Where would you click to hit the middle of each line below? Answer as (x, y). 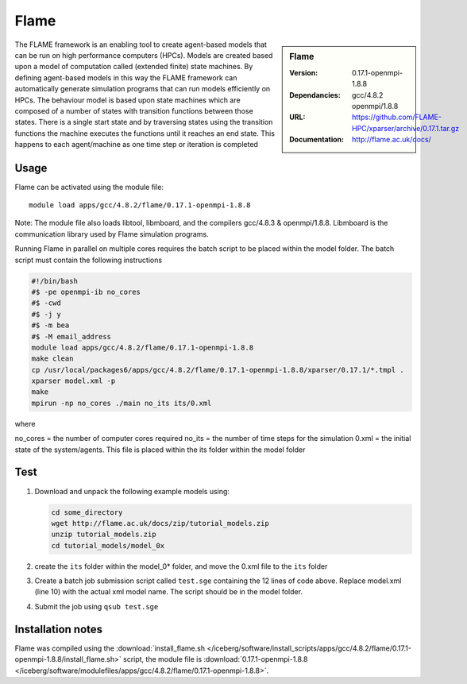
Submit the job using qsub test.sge (96, 606)
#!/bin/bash (55, 281)
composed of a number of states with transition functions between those (134, 110)
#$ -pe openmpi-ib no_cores (86, 292)
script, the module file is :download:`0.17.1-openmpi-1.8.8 (216, 659)
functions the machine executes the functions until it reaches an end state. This (145, 133)
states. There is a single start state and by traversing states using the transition (144, 122)
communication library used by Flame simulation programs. (112, 234)
